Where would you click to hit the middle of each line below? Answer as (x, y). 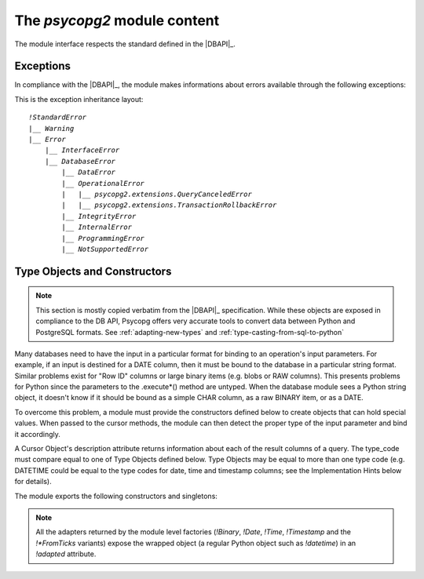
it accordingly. (37, 434)
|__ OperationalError (103, 183)
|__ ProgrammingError (103, 238)
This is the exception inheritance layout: (79, 99)
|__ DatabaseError (80, 161)
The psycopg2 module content (117, 20)
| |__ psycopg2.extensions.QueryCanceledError (157, 194)
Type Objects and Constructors (93, 271)
